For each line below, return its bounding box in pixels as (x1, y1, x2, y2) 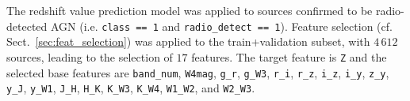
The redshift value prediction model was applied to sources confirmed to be (6, 2, 373, 18)
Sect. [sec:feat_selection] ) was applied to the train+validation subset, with (6, 33, 370, 50)
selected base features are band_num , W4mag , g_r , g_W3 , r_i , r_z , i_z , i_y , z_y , (6, 64, 389, 80)
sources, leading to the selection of (6, 48, 173, 65)
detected (6, 17, 48, 34)
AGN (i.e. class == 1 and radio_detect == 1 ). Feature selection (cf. (50, 17, 393, 34)
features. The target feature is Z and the (191, 48, 387, 65)
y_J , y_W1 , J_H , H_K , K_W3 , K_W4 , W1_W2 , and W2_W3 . (6, 80, 255, 96)
